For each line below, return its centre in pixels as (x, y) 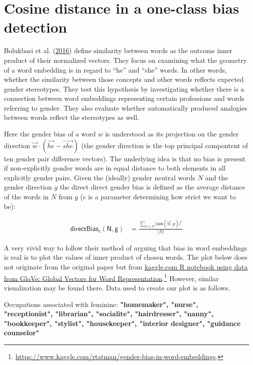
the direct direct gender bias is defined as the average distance (153, 187)
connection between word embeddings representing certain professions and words (124, 98)
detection (36, 27)
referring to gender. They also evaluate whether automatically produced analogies (126, 107)
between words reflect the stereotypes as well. (72, 117)
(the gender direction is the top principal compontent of (165, 145)
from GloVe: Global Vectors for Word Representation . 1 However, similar (111, 277)
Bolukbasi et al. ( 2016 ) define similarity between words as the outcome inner (118, 50)
